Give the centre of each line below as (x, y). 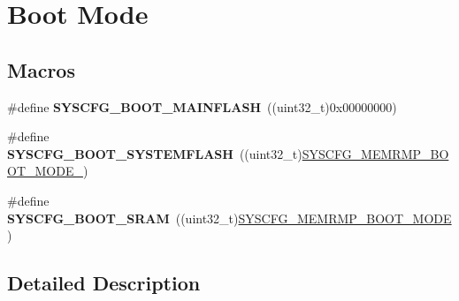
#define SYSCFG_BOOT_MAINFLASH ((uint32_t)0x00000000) (202, 106)
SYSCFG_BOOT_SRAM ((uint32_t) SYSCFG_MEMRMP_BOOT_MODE (229, 218)
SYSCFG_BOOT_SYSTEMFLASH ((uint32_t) (155, 153)
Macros (41, 69)
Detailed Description (104, 283)
